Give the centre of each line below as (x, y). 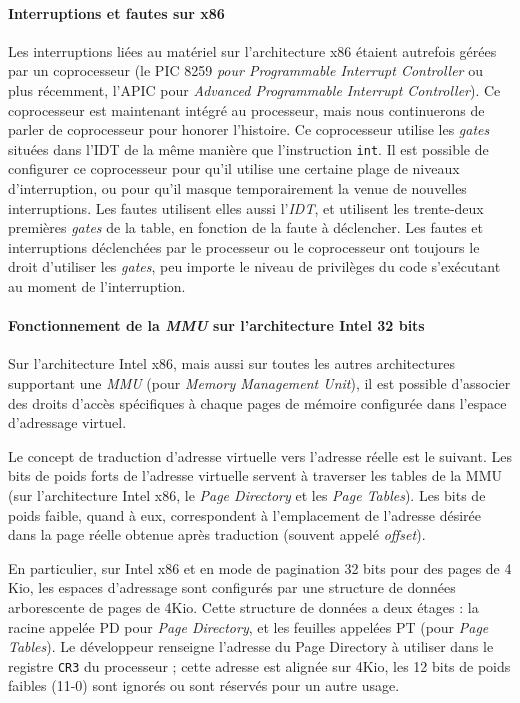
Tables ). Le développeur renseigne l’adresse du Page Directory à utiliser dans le (251, 646)
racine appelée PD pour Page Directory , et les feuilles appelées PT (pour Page (248, 626)
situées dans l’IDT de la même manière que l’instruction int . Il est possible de (248, 148)
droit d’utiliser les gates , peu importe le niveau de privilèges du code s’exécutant (254, 266)
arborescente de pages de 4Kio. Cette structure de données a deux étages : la (243, 606)
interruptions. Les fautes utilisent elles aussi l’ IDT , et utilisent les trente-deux (246, 207)
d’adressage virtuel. (67, 422)
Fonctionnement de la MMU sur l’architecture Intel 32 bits (216, 325)
